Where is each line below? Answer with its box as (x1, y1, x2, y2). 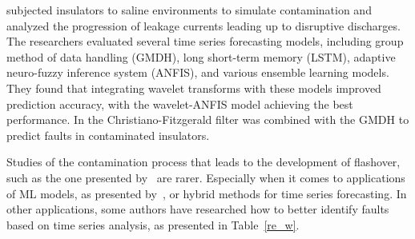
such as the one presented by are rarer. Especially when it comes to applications (6, 169, 405, 185)
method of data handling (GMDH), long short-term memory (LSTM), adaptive (6, 48, 396, 65)
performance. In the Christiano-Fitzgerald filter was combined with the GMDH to (6, 111, 409, 128)
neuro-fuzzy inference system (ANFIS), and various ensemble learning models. (6, 64, 389, 81)
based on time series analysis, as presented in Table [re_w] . (6, 216, 300, 233)
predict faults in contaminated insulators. (6, 126, 210, 143)
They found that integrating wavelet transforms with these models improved (6, 79, 381, 96)
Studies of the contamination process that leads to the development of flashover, (6, 153, 401, 170)
